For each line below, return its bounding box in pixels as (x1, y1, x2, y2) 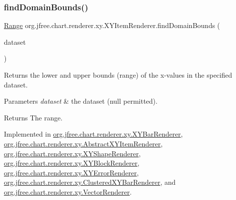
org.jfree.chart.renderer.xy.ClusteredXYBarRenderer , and (4, 177, 176, 187)
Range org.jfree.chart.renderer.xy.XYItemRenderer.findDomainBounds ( (4, 20, 220, 30)
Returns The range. (4, 112, 63, 122)
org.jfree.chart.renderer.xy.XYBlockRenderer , (4, 158, 140, 168)
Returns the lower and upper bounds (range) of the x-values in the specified (4, 70, 233, 80)
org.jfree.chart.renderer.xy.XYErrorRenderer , (4, 167, 139, 177)
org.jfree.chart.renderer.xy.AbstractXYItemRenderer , (4, 138, 163, 148)
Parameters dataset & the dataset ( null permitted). (4, 96, 157, 106)
